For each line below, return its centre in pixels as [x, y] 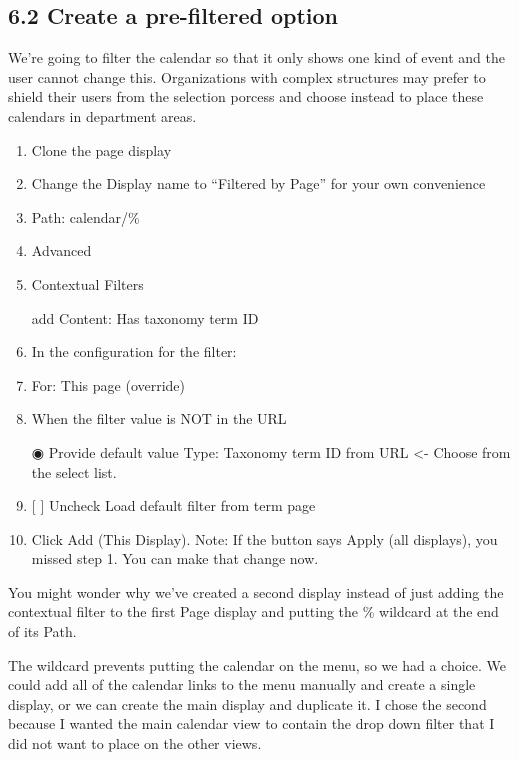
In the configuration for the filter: [134, 351]
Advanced [61, 250]
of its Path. [42, 631]
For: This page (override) [108, 384]
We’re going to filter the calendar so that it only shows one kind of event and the [256, 57]
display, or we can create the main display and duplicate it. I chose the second [247, 703]
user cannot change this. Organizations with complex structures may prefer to [247, 76]
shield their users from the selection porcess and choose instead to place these [246, 96]
